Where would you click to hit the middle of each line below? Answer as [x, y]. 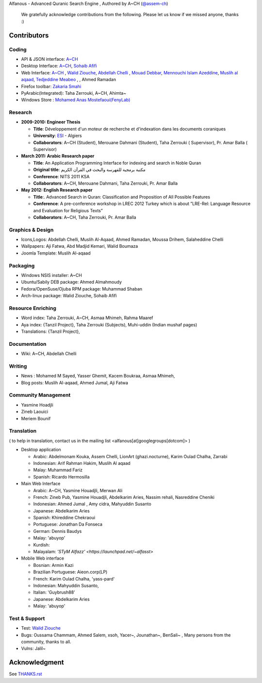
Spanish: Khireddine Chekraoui [64, 518]
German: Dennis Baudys [57, 531]
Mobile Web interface [42, 558]
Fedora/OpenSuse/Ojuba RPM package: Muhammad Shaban [82, 289]
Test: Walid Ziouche [41, 628]
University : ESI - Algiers [57, 136]
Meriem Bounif [36, 418]
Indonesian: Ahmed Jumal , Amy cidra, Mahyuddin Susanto [92, 504]
